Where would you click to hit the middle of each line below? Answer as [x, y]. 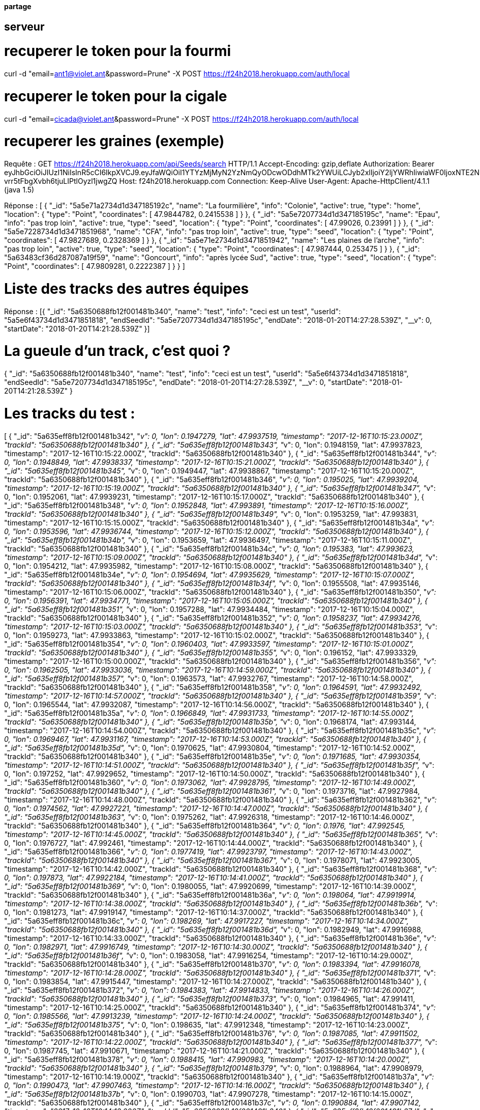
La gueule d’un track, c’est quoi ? [117, 351]
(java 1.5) [19, 190]
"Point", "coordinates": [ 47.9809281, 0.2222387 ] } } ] [95, 266]
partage [18, 6]
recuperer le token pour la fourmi [118, 51]
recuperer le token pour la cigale [116, 96]
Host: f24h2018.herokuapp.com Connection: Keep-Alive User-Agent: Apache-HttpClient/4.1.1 [274, 181]
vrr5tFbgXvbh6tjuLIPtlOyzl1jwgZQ [61, 181]
